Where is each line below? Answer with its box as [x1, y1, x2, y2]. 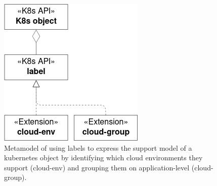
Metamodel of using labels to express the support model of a [4, 142, 192, 153]
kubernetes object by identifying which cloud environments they [4, 152, 203, 163]
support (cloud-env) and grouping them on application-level [4, 162, 190, 172]
